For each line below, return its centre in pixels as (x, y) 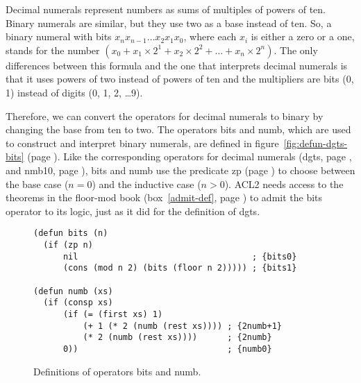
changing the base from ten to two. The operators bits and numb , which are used (178, 129)
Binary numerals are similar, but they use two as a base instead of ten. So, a (169, 23)
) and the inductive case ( (146, 184)
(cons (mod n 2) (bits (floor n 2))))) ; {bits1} (180, 268)
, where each (210, 36)
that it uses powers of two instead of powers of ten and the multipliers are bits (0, (180, 79)
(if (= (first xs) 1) (113, 314)
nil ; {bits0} (180, 256)
